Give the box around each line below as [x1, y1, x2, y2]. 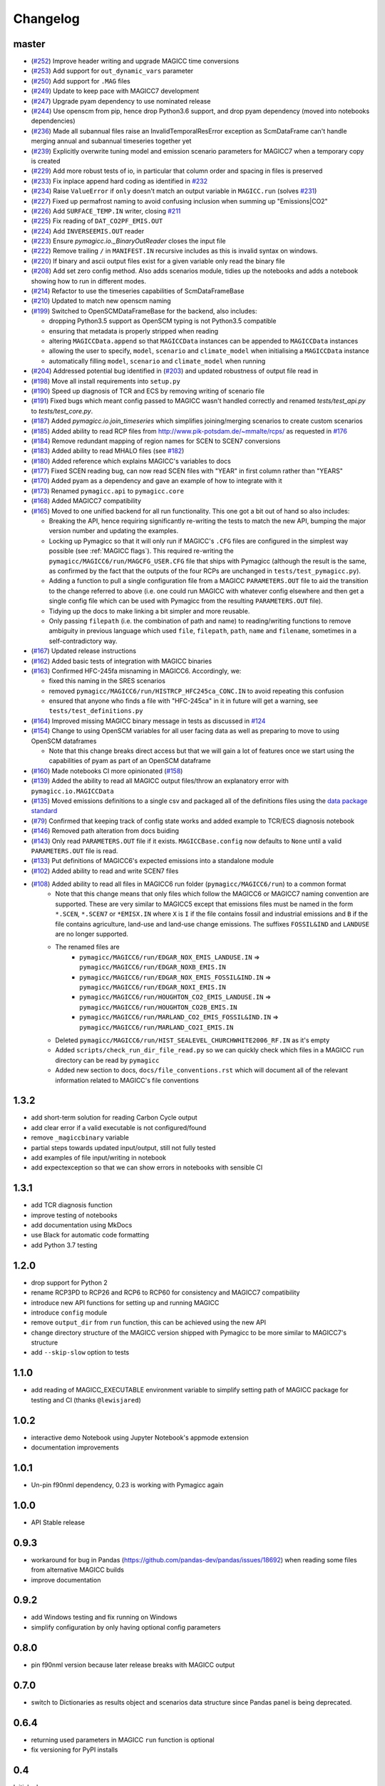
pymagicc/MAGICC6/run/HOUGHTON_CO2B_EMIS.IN [79, 1003, 238, 1011]
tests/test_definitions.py [48, 707, 143, 715]
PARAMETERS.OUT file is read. [31, 847, 118, 855]
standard [31, 807, 58, 815]
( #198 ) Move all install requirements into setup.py [31, 376, 181, 385]
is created [31, 156, 61, 165]
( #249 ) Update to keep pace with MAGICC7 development [31, 86, 200, 96]
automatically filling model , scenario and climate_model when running [48, 356, 266, 365]
